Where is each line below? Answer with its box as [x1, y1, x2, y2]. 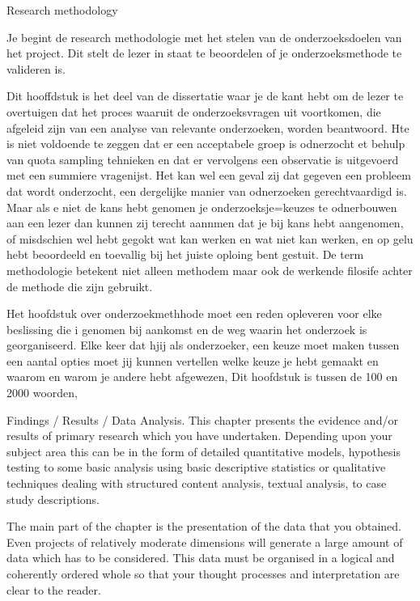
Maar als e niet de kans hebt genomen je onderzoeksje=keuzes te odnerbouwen [6, 198, 397, 215]
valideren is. [6, 60, 66, 77]
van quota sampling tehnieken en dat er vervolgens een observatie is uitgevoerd [6, 150, 399, 167]
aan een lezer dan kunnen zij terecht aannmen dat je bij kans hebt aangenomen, [6, 214, 404, 231]
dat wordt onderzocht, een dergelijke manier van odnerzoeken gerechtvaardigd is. [6, 182, 407, 199]
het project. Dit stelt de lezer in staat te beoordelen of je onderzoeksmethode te [6, 44, 402, 61]
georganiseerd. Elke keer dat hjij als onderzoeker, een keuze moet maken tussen [6, 336, 400, 353]
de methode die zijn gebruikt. [6, 277, 153, 294]
